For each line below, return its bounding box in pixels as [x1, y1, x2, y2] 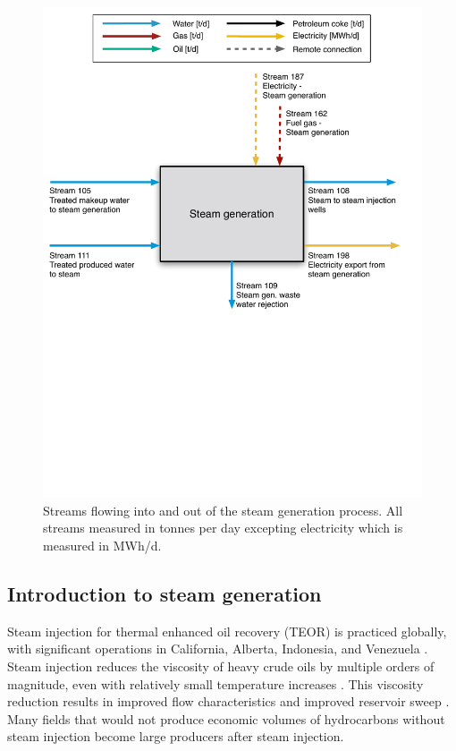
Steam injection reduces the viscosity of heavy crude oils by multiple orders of [7, 656, 435, 675]
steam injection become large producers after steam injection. [7, 727, 344, 746]
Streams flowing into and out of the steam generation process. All [43, 500, 403, 519]
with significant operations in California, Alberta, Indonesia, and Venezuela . [7, 639, 428, 658]
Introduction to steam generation [7, 579, 322, 607]
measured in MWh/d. [43, 535, 162, 554]
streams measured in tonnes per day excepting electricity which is [43, 518, 403, 537]
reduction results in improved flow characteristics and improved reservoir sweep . [7, 692, 450, 711]
